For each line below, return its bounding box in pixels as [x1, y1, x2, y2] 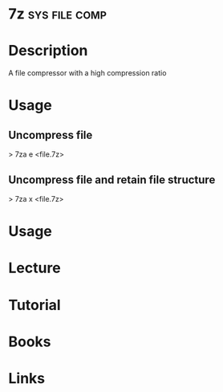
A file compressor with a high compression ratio [8, 68, 167, 78]
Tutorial [8, 296, 62, 314]
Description [8, 42, 88, 60]
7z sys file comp [8, 5, 107, 23]
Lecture [8, 259, 62, 277]
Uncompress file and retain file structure [8, 173, 216, 186]
